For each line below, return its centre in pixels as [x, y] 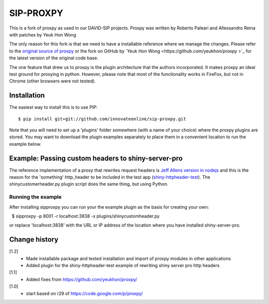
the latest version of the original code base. [54, 58]
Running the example [35, 197]
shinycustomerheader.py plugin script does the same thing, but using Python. [89, 184]
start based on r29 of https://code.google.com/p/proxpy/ [84, 293]
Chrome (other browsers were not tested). [53, 81]
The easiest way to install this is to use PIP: [53, 107]
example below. [25, 144]
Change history [34, 240]
